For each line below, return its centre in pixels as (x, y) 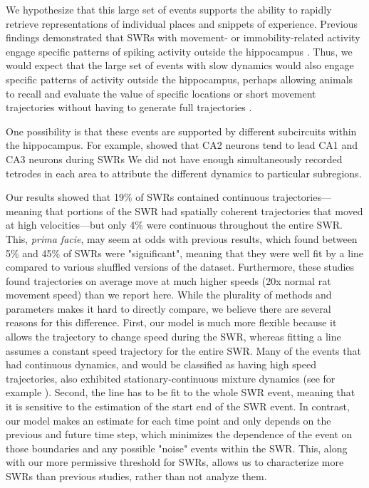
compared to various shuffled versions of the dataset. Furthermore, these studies (180, 267)
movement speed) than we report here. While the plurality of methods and (169, 295)
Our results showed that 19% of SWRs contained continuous (137, 197)
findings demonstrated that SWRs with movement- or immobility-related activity (183, 37)
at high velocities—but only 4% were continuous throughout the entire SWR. (174, 225)
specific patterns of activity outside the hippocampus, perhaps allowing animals (180, 79)
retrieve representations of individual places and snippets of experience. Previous (182, 23)
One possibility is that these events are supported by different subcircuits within (181, 131)
